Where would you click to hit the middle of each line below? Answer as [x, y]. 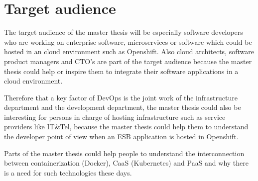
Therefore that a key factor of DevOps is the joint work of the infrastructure [121, 97]
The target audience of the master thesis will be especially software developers [124, 32]
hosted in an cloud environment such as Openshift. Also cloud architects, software [129, 51]
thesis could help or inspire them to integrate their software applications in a [121, 71]
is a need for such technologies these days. [68, 172]
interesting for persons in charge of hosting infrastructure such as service [115, 117]
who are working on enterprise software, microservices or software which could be [128, 42]
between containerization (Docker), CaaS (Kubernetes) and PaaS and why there [127, 163]
